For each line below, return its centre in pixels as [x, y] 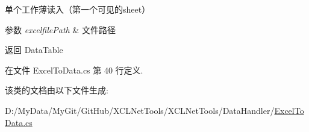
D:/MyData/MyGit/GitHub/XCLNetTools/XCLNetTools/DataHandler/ [140, 110]
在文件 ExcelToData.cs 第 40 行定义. [74, 70]
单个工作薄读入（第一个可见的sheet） [78, 9]
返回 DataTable [34, 50]
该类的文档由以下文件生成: [57, 90]
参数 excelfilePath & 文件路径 [60, 29]
